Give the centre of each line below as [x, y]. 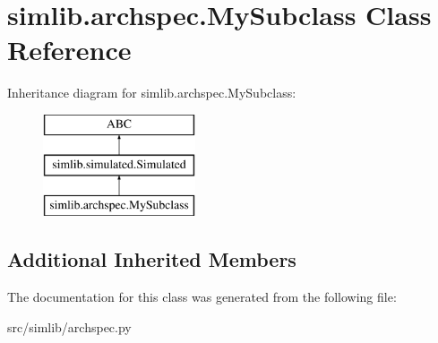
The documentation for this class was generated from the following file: [202, 297]
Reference [69, 50]
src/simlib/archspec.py [69, 326]
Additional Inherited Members [152, 259]
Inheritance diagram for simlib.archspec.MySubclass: [152, 93]
